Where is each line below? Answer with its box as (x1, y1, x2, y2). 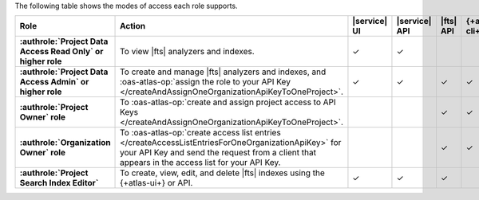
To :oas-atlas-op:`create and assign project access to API (120, 96, 337, 108)
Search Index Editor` (19, 178, 99, 189)
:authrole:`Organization (19, 137, 111, 148)
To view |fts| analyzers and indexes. (120, 46, 255, 57)
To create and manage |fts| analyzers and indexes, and (120, 66, 327, 77)
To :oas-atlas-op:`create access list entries (120, 127, 281, 139)
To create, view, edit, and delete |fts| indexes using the (120, 167, 325, 178)
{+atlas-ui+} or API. (120, 178, 193, 189)
